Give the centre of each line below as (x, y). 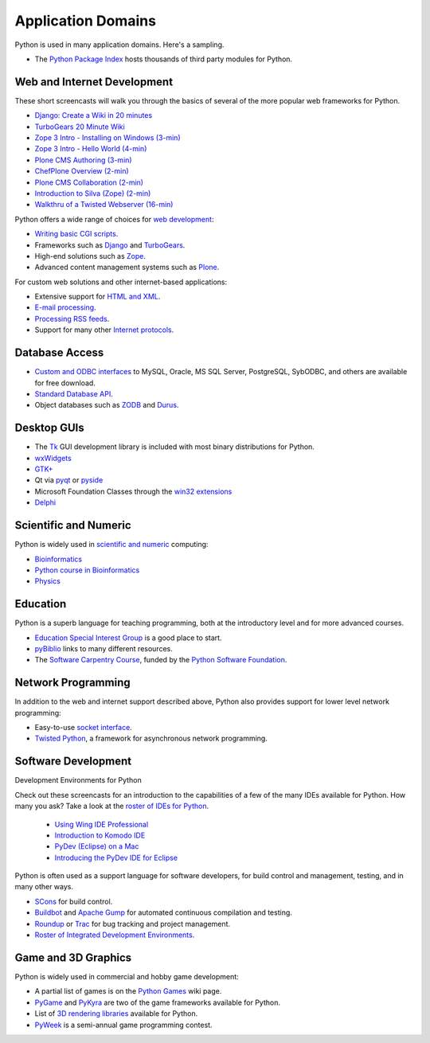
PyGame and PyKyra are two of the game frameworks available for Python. (157, 1002)
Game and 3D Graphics (73, 957)
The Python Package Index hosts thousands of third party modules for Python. (164, 59)
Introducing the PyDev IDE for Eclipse (116, 857)
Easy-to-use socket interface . (84, 728)
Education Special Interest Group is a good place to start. (128, 638)
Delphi (45, 502)
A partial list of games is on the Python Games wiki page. (128, 991)
